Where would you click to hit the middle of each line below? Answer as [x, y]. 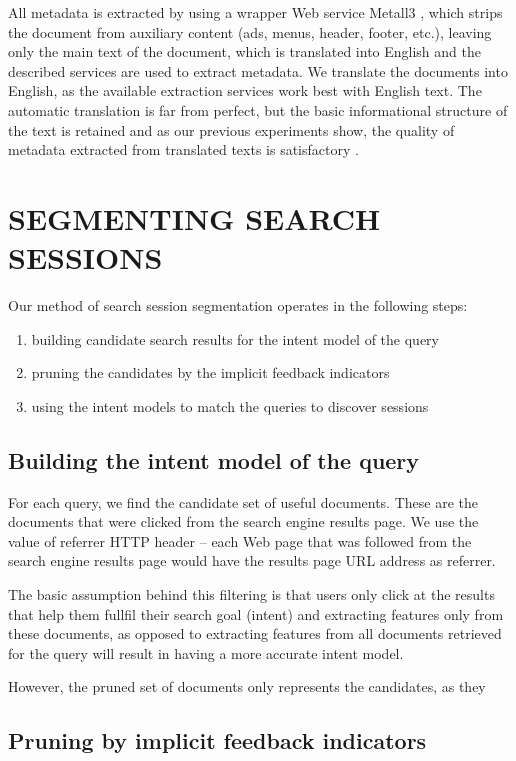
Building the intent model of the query [214, 459]
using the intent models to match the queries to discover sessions [230, 405]
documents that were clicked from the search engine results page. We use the [243, 521]
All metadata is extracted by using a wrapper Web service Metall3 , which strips [255, 12]
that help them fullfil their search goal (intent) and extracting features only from [256, 613]
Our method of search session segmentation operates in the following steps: [238, 305]
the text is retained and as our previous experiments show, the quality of [231, 129]
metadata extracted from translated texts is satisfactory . [183, 149]
